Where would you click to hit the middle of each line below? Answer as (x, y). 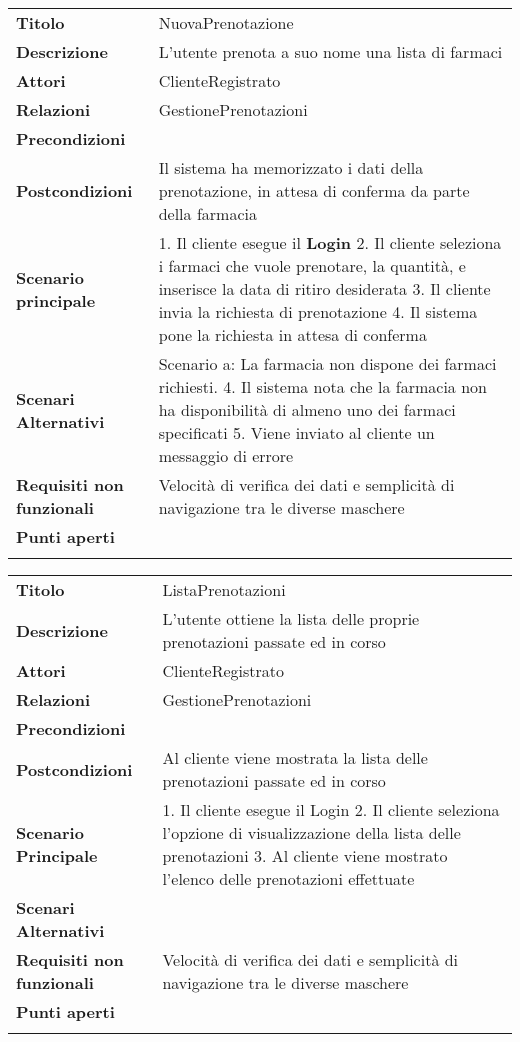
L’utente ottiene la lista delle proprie (291, 618)
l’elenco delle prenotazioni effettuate (288, 878)
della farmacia (207, 213)
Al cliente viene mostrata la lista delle (295, 757)
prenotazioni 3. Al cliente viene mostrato (305, 855)
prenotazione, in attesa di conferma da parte (314, 190)
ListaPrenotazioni (224, 589)
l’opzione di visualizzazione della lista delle (311, 832)
